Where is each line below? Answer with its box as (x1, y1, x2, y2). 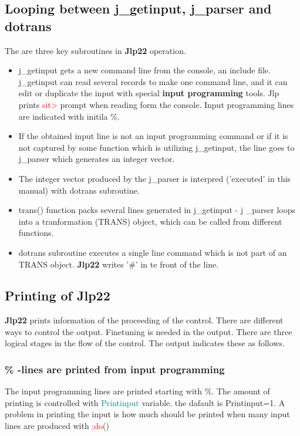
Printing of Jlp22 (5, 286, 110, 305)
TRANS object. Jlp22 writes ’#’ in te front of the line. (18, 258, 219, 270)
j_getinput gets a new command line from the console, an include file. (18, 64, 271, 76)
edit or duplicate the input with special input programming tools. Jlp (18, 87, 279, 99)
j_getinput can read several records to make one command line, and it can (18, 75, 288, 87)
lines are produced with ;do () (5, 420, 109, 432)
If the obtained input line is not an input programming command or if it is (18, 130, 288, 142)
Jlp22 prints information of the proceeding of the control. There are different (5, 314, 284, 326)
